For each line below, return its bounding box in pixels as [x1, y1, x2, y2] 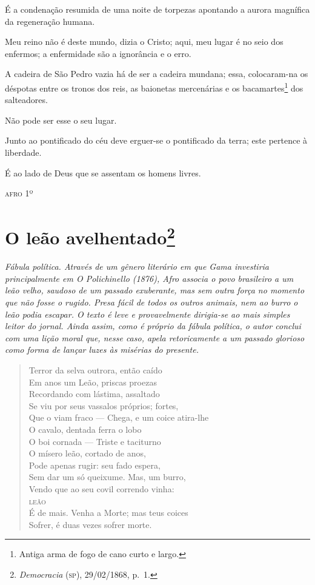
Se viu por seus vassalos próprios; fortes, [28, 399, 179, 412]
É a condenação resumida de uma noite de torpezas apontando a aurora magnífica [5, 3, 310, 15]
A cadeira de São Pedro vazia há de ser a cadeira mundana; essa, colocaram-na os [5, 67, 308, 80]
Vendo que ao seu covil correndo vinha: [28, 482, 174, 495]
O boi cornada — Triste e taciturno [28, 435, 161, 447]
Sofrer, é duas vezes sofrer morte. [28, 518, 152, 530]
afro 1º [5, 187, 33, 199]
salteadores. [5, 93, 48, 106]
